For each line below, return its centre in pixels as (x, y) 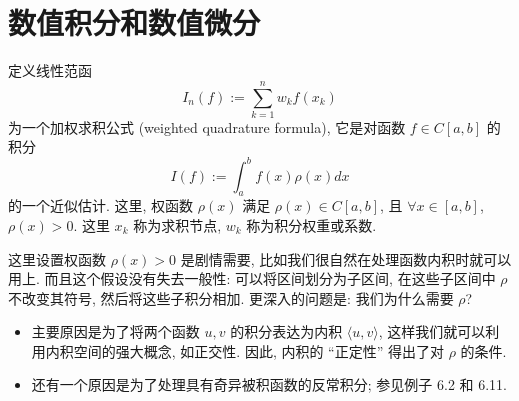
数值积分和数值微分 (134, 22)
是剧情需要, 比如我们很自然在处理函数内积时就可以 (346, 258)
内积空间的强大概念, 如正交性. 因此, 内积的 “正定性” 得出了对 (244, 350)
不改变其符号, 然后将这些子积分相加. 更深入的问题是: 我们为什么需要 (231, 297)
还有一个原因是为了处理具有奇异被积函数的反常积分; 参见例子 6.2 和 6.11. (269, 384)
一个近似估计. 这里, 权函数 (107, 205)
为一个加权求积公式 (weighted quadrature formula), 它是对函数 (207, 126)
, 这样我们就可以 (432, 331)
